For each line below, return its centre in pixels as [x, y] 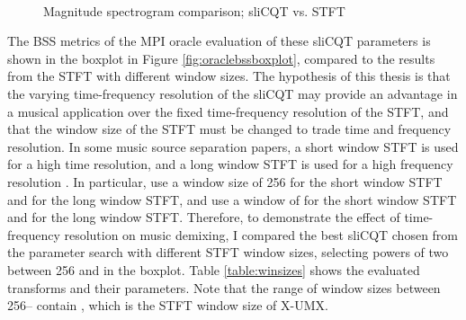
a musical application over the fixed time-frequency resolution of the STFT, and [228, 111]
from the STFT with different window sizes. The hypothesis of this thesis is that [229, 76]
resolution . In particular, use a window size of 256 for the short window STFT [225, 181]
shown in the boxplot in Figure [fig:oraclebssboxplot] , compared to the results [221, 58]
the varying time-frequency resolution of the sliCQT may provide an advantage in [233, 93]
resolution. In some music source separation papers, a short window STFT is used [233, 146]
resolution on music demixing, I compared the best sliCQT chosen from [261, 234]
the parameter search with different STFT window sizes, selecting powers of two [228, 252]
